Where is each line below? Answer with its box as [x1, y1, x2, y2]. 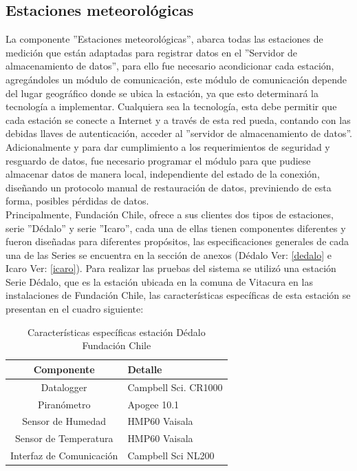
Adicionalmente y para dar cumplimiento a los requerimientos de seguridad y [6, 139, 330, 154]
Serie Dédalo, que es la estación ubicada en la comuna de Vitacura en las [6, 274, 313, 289]
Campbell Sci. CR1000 [127, 379, 223, 394]
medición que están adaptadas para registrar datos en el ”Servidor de [6, 45, 298, 59]
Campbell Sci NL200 [127, 448, 215, 463]
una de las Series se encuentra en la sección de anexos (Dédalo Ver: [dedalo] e [6, 247, 332, 262]
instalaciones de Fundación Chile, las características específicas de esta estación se [6, 288, 351, 302]
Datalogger [41, 379, 87, 394]
